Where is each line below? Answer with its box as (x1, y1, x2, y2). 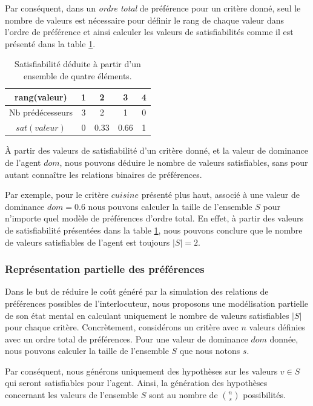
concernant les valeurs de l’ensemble (5, 388, 138, 401)
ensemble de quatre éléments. (24, 69, 132, 82)
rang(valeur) (15, 90, 67, 103)
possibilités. (243, 388, 286, 401)
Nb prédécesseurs (9, 106, 73, 119)
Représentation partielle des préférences (5, 261, 205, 277)
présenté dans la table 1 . (5, 37, 96, 50)
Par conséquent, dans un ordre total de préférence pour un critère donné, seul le (5, 2, 301, 14)
